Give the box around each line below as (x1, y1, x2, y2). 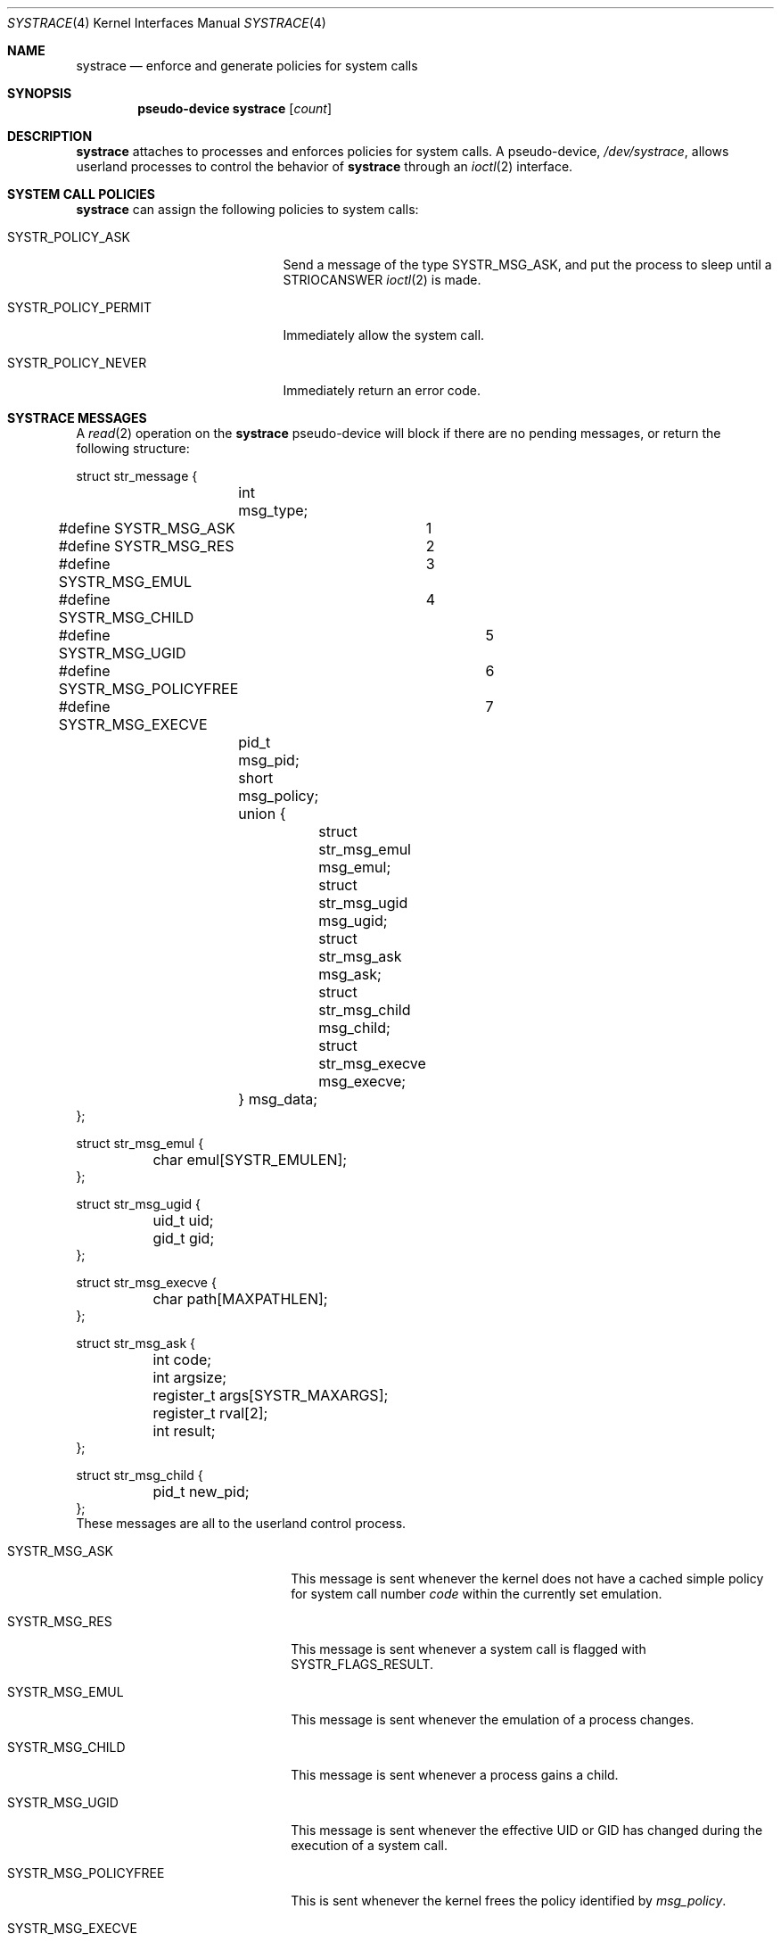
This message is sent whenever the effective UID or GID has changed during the (291, 1822, 763, 1838)
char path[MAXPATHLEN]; (152, 1290, 328, 1308)
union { (238, 805, 286, 822)
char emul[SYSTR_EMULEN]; (152, 1151, 348, 1169)
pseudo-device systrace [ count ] (137, 101, 333, 116)
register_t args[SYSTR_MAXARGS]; (152, 1386, 389, 1404)
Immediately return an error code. (283, 383, 481, 398)
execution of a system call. (291, 1838, 448, 1853)
